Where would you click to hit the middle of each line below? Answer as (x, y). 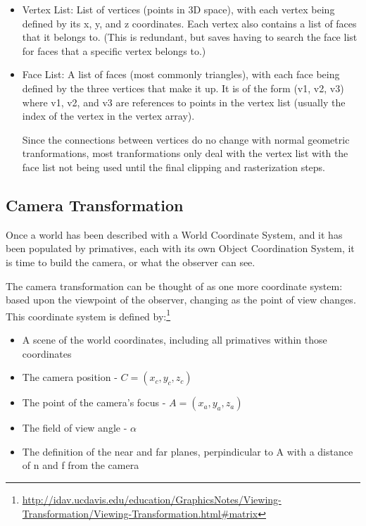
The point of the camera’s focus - (94, 402)
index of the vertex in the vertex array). (108, 116)
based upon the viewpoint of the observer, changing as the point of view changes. (181, 300)
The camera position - (70, 377)
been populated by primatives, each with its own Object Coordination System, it (180, 248)
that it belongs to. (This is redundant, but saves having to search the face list (190, 37)
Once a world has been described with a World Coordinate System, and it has (174, 234)
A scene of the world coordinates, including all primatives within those (175, 339)
